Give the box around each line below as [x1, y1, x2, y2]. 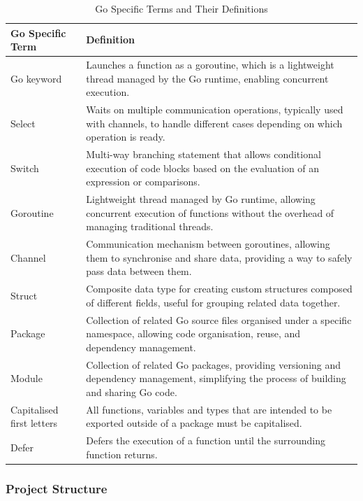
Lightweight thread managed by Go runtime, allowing [86, 192, 316, 206]
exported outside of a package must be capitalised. [86, 416, 302, 430]
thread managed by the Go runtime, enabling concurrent [86, 71, 329, 85]
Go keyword [10, 71, 62, 85]
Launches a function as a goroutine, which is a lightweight [86, 57, 334, 72]
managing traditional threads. [86, 219, 214, 234]
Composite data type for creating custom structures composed [86, 281, 353, 296]
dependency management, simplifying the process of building [86, 371, 346, 386]
